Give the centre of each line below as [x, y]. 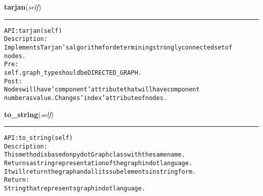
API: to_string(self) [39, 138]
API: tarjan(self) [33, 31]
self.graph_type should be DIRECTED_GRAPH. [73, 72]
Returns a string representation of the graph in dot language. [98, 163]
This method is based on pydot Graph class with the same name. [95, 155]
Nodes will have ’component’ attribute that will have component [102, 90]
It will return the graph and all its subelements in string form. [100, 171]
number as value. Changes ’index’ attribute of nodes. [86, 98]
